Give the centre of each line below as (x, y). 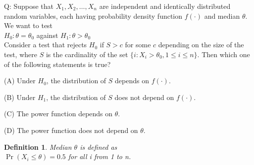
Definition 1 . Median (38, 147)
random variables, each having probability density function (93, 16)
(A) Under (20, 81)
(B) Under (20, 97)
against (47, 35)
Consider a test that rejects (46, 45)
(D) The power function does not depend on (71, 130)
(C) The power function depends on (58, 114)
